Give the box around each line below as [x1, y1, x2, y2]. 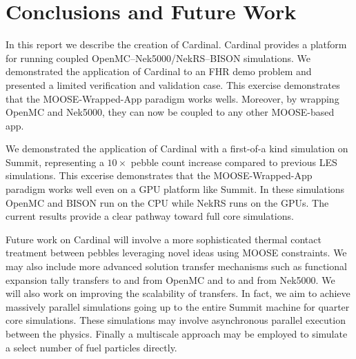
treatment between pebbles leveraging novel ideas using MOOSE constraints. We [6, 245, 347, 260]
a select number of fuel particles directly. [6, 340, 177, 354]
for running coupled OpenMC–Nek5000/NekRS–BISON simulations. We [6, 50, 311, 65]
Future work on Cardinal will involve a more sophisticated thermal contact [6, 232, 322, 246]
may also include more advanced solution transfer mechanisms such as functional [6, 259, 347, 274]
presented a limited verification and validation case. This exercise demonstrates [6, 77, 340, 92]
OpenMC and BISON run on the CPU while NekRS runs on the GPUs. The [6, 195, 329, 209]
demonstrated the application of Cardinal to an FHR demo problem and [6, 64, 312, 79]
